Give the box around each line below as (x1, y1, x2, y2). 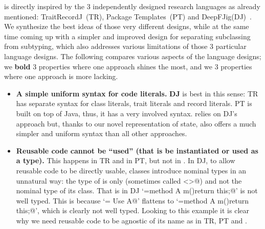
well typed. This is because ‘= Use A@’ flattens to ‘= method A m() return (16, 195, 249, 206)
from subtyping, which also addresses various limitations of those (4, 41, 208, 52)
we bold (4, 61, 31, 71)
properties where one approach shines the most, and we (38, 61, 212, 71)
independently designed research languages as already (93, 1, 260, 11)
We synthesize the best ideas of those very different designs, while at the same (4, 21, 249, 32)
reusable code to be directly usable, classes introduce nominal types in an (16, 165, 247, 175)
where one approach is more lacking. (4, 71, 118, 82)
